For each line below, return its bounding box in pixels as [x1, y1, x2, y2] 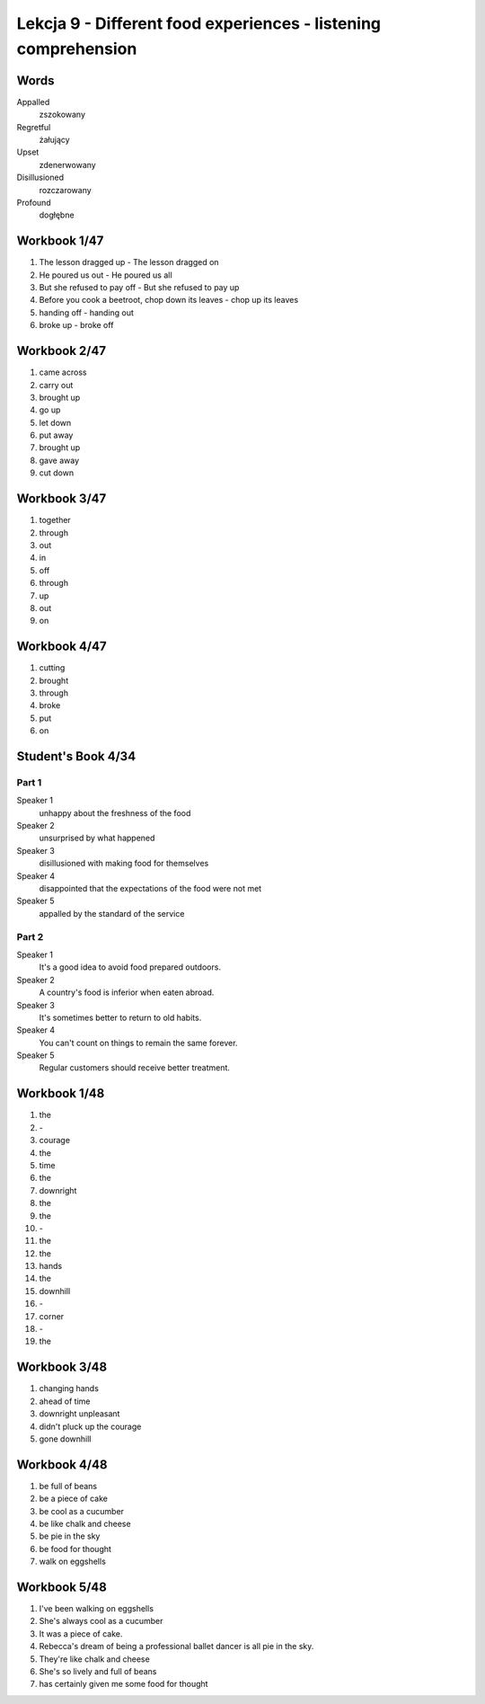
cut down [39, 467, 75, 478]
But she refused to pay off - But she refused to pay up [39, 282, 240, 293]
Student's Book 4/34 [16, 749, 137, 764]
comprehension [16, 39, 137, 58]
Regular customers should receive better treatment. [39, 1062, 231, 1073]
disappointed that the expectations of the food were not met [39, 883, 262, 894]
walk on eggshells [39, 1556, 107, 1567]
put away [39, 430, 74, 440]
